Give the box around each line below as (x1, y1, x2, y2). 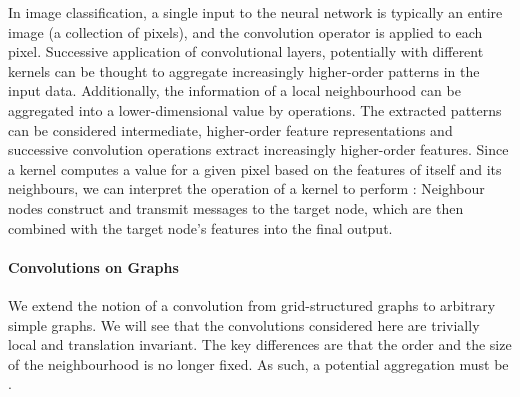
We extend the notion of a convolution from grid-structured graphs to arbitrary (8, 294, 496, 315)
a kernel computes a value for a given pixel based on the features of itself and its (8, 158, 502, 179)
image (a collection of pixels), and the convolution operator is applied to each (8, 21, 483, 42)
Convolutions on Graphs (8, 256, 179, 277)
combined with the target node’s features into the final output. (8, 217, 393, 238)
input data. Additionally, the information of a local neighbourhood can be (8, 80, 461, 101)
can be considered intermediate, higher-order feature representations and (8, 119, 453, 140)
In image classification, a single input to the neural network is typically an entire (8, 2, 503, 22)
